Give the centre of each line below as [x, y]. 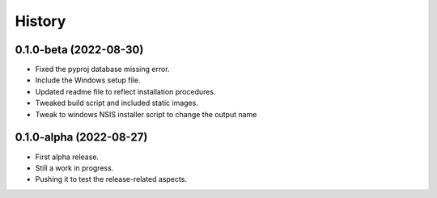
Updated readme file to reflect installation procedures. [125, 91]
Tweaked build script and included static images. [117, 103]
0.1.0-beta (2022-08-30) [79, 50]
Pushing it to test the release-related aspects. [111, 179]
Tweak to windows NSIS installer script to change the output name [146, 114]
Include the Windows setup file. [88, 80]
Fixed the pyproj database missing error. [102, 70]
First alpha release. [67, 157]
